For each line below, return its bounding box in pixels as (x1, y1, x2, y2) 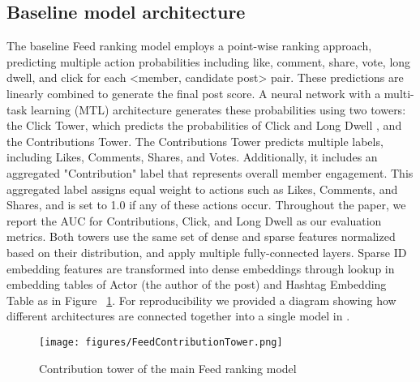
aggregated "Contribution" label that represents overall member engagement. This (6, 164, 414, 181)
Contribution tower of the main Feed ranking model (39, 359, 297, 376)
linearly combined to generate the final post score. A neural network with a (6, 84, 381, 101)
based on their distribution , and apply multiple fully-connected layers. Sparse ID (6, 243, 407, 260)
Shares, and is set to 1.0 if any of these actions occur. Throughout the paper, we (6, 196, 406, 213)
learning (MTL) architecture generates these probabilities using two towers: (31, 101, 406, 118)
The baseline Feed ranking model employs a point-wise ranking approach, (6, 37, 372, 54)
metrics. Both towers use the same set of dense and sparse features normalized (6, 228, 396, 245)
